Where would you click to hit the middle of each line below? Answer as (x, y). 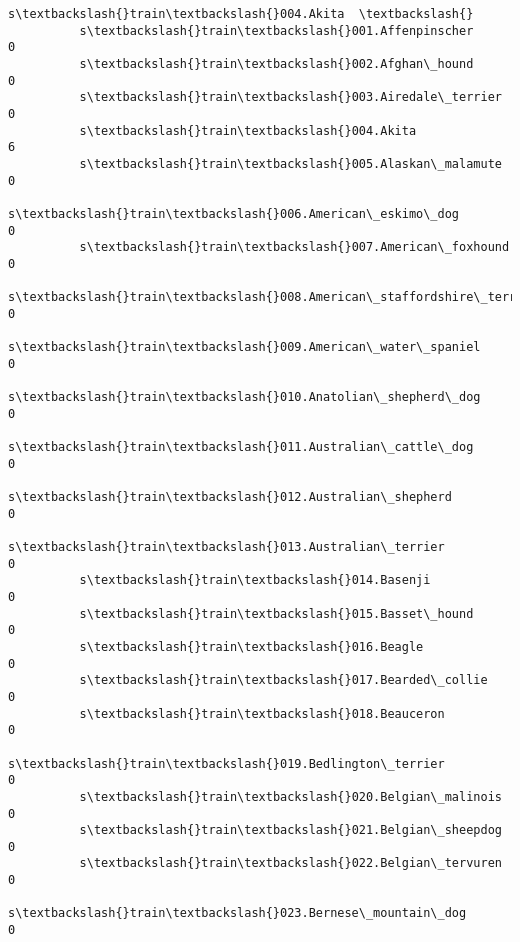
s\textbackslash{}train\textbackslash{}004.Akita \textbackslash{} (241, 14)
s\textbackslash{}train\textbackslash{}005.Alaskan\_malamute (290, 163)
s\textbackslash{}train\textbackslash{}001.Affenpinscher (276, 30)
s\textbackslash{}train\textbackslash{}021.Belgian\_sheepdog (290, 830)
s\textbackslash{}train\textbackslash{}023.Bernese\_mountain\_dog (237, 913)
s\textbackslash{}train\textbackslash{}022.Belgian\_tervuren (290, 863)
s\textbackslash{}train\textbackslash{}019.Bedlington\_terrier (226, 763)
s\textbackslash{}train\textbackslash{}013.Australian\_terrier (226, 547)
